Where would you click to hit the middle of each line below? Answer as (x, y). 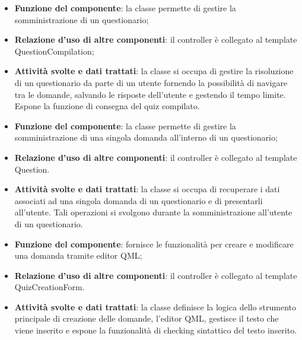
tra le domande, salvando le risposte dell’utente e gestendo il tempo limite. (150, 94)
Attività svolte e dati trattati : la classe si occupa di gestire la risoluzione (154, 71)
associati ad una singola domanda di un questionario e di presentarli (139, 200)
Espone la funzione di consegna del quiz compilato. (107, 106)
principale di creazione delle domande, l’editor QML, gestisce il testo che (147, 318)
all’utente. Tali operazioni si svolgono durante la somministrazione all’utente (153, 212)
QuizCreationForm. (50, 287)
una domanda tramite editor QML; (78, 255)
